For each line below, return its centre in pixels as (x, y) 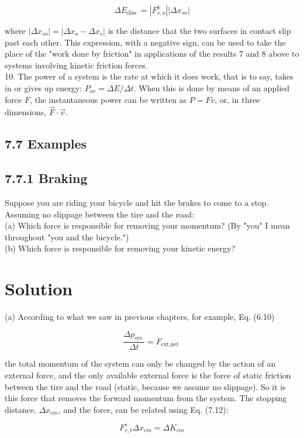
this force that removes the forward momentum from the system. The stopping (146, 398)
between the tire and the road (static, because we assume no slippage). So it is (145, 386)
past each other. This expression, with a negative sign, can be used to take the (145, 42)
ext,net (170, 345)
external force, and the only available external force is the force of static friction (148, 375)
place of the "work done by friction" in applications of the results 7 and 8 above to (152, 54)
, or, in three (237, 99)
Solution (39, 289)
